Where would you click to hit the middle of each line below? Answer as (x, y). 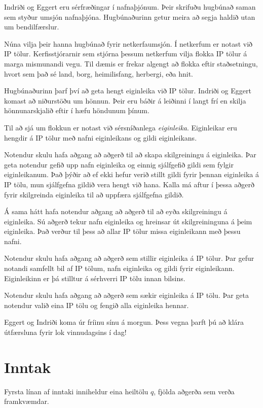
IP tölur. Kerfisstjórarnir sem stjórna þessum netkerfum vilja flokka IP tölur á (126, 54)
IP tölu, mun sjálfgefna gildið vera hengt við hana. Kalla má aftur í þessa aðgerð (129, 184)
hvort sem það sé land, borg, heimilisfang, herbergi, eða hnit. (99, 73)
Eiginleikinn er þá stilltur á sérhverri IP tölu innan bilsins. (95, 278)
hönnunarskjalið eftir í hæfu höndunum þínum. (77, 110)
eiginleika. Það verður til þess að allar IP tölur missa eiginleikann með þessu (122, 231)
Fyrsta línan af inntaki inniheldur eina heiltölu (76, 391)
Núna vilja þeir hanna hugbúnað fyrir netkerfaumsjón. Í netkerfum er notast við (128, 43)
